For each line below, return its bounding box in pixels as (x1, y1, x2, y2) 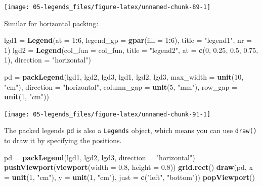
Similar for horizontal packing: (4, 18, 99, 28)
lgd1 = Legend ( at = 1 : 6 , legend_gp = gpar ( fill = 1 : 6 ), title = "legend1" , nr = (4, 35, 252, 45)
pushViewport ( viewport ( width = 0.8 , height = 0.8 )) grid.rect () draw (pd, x (4, 162, 253, 172)
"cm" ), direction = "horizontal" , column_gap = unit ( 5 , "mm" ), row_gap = (4, 81, 237, 92)
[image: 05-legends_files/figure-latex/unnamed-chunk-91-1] (4, 110, 211, 118)
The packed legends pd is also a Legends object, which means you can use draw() (4, 125, 257, 136)
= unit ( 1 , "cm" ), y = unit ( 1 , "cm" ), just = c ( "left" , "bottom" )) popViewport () (4, 171, 255, 182)
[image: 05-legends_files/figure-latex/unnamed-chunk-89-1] (4, 4, 211, 11)
